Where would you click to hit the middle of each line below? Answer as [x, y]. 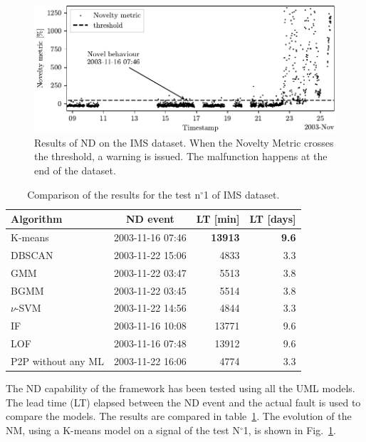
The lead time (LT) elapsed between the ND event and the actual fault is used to [183, 402]
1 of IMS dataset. [242, 194]
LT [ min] [218, 219]
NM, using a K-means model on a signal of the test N [123, 430]
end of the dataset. [75, 170]
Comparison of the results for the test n [114, 194]
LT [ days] [273, 219]
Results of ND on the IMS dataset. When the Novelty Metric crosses [184, 142]
